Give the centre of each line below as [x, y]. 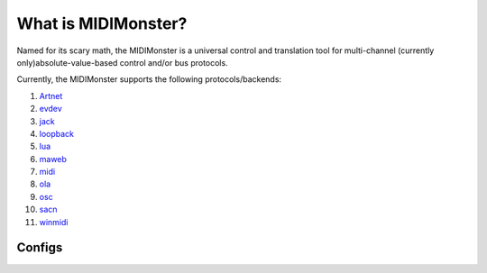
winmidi [54, 222]
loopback [57, 133]
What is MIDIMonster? [102, 23]
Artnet [51, 96]
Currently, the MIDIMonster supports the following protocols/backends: [149, 79]
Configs [40, 248]
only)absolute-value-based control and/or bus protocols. [123, 62]
